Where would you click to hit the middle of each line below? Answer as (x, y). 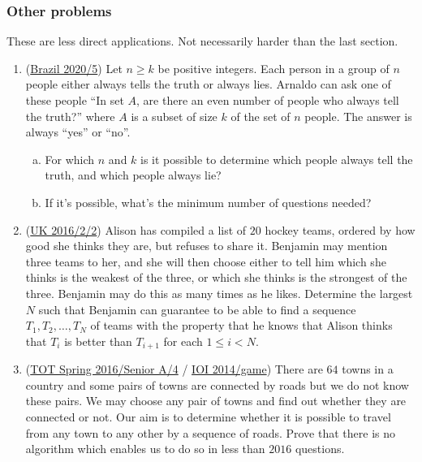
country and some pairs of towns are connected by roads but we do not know (217, 384)
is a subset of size (174, 116)
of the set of (261, 116)
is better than (98, 341)
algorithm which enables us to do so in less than (145, 449)
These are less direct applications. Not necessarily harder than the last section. (202, 41)
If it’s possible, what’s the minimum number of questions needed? (208, 202)
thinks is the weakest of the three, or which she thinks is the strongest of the (216, 277)
